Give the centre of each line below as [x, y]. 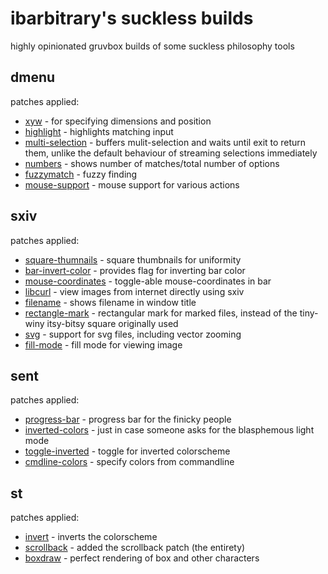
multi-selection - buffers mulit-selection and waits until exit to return [165, 142]
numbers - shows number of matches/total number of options [152, 163]
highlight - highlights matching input [99, 131]
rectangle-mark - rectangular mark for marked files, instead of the [161, 313]
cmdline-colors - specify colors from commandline [129, 462]
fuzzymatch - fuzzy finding [81, 174]
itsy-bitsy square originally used [112, 323]
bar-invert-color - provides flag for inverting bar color [135, 270]
